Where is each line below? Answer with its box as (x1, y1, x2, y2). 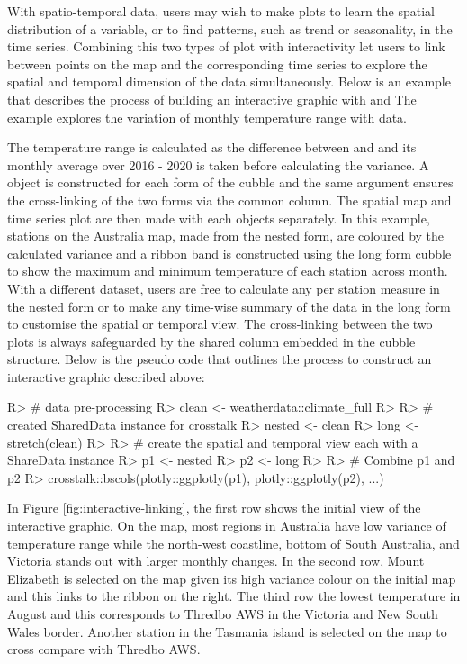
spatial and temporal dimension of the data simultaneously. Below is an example (7, 72, 451, 91)
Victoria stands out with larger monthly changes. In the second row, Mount (7, 551, 425, 570)
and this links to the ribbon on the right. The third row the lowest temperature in (7, 587, 461, 605)
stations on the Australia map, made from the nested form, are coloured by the (7, 226, 445, 245)
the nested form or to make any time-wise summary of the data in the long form (7, 296, 451, 315)
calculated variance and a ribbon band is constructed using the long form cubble (7, 243, 452, 262)
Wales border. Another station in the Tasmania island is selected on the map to (7, 622, 447, 641)
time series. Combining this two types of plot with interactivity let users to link (7, 37, 445, 56)
